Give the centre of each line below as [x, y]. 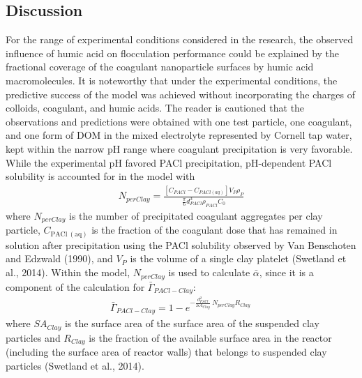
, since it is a [286, 272]
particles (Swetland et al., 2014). [75, 365]
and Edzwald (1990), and [59, 258]
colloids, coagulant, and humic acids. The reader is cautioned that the [155, 108]
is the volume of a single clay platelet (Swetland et [238, 258]
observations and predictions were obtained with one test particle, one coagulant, [179, 121]
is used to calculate [209, 272]
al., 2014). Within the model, [68, 272]
